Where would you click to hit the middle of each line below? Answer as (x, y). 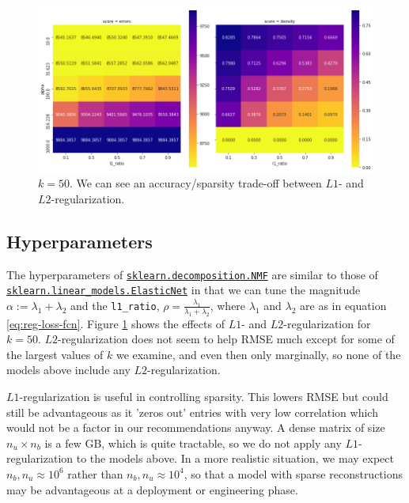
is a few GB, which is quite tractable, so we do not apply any (193, 442)
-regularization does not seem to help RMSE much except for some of (226, 339)
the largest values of (55, 354)
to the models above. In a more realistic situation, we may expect (235, 458)
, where (228, 305)
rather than (95, 473)
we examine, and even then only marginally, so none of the (258, 354)
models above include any (68, 370)
